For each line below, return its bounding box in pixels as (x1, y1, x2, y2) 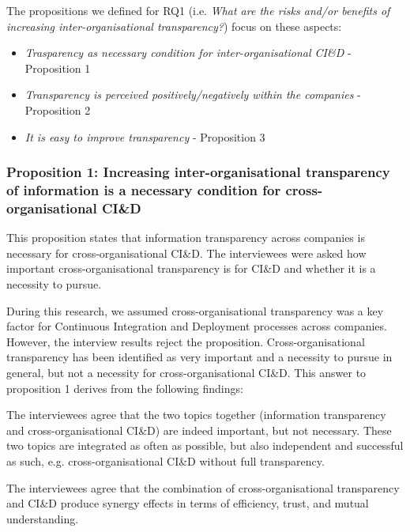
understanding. (6, 510, 79, 526)
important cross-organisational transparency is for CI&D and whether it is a (6, 260, 376, 277)
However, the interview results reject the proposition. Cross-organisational (6, 333, 365, 349)
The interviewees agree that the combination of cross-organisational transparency (6, 479, 400, 496)
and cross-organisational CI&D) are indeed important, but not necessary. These (6, 421, 392, 438)
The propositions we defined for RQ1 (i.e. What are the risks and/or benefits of (6, 2, 390, 18)
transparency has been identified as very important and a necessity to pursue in (6, 349, 393, 365)
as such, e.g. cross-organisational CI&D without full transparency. (6, 452, 325, 469)
